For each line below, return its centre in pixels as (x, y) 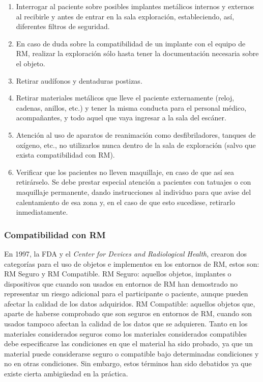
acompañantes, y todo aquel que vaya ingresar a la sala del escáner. (121, 118)
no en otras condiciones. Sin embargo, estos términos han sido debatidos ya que (128, 363)
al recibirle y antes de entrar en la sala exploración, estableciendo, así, (125, 16)
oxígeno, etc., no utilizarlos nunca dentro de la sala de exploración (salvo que (136, 145)
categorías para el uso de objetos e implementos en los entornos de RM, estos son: (132, 263)
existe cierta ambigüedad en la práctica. (66, 374)
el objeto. (31, 63)
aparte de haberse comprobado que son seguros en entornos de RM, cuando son (128, 313)
